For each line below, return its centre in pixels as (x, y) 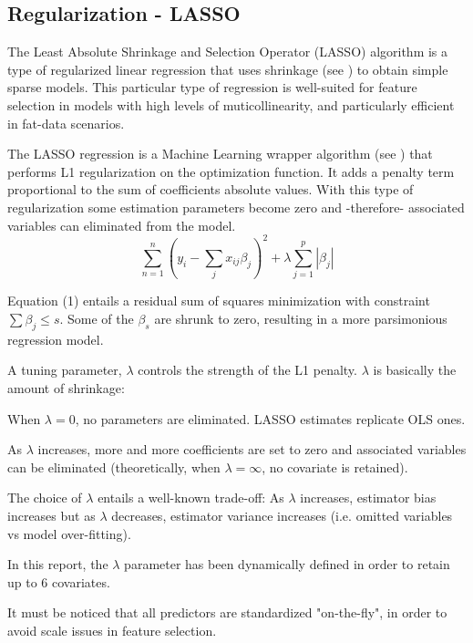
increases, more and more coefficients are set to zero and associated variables (252, 449)
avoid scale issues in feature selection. (112, 630)
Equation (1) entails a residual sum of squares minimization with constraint (219, 301)
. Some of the (97, 318)
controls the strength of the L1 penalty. (247, 370)
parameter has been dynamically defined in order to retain (287, 564)
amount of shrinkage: (66, 387)
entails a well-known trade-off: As (191, 498)
